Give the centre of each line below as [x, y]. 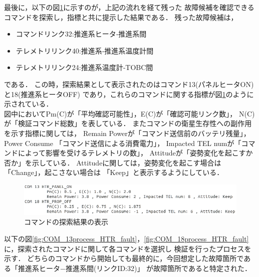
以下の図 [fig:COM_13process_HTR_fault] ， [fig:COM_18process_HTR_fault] [126, 239]
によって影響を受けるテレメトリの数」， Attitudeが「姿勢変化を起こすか [135, 153]
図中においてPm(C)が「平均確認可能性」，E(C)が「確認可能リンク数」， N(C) [129, 113]
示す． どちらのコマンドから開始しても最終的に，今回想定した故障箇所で [124, 258]
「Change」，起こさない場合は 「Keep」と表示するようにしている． [114, 172]
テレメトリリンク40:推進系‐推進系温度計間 [85, 50]
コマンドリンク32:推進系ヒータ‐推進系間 [81, 34]
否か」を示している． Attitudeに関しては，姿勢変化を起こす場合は [113, 162]
